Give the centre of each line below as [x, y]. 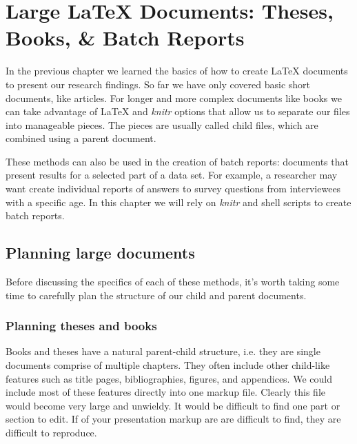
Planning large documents [100, 253]
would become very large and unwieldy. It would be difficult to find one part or [173, 405]
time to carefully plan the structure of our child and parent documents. [156, 295]
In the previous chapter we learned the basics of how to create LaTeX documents [177, 71]
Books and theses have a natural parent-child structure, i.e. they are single [163, 351]
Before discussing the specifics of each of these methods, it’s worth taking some [173, 282]
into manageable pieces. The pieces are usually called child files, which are [162, 124]
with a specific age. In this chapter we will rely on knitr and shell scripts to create [178, 202]
